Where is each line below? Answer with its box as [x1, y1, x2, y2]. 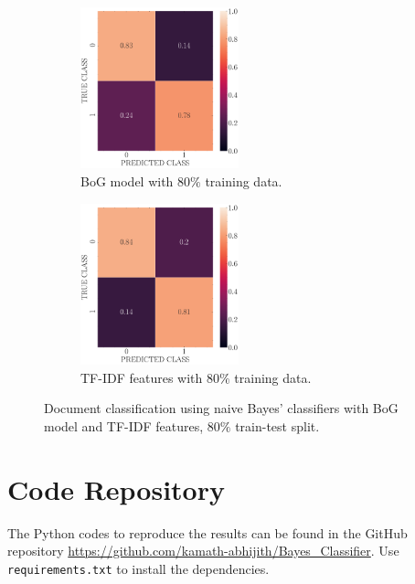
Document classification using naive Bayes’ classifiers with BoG [44, 398, 399, 418]
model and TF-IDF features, [44, 416, 204, 435]
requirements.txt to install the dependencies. [7, 558, 270, 578]
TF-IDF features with [80, 367, 203, 387]
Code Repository [7, 470, 225, 507]
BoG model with [80, 172, 174, 190]
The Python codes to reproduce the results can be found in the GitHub [7, 523, 408, 542]
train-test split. [235, 416, 320, 435]
